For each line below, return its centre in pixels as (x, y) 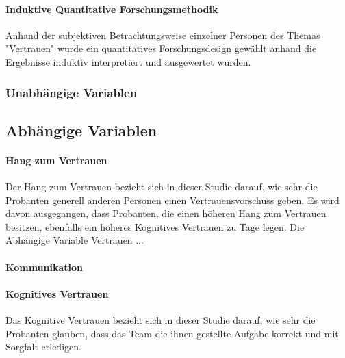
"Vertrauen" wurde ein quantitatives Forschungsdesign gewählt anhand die (161, 48)
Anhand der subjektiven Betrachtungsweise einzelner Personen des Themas (163, 35)
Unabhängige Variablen (72, 92)
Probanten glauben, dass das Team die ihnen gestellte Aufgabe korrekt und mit (172, 333)
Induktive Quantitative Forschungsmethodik (112, 9)
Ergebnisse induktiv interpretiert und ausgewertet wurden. (128, 61)
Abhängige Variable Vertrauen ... (75, 240)
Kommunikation (44, 267)
